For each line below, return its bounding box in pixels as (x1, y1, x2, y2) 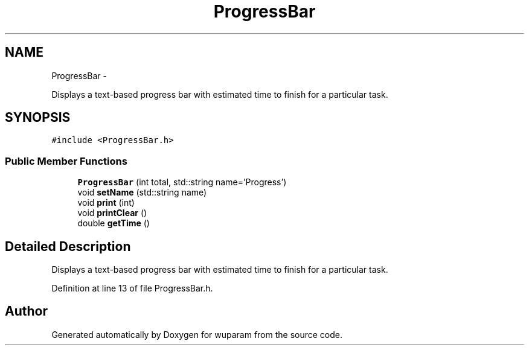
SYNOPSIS (5, 110, 71, 126)
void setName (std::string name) (77, 187, 207, 198)
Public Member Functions (5, 154, 127, 167)
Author (5, 304, 48, 319)
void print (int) (77, 197, 135, 208)
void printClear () (77, 208, 147, 218)
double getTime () (77, 218, 150, 229)
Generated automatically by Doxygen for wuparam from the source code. (51, 329, 343, 340)
